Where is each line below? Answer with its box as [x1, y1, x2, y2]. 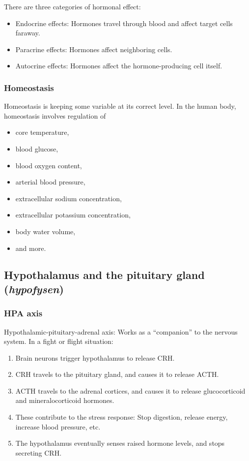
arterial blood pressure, [15, 177, 85, 187]
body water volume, [15, 226, 76, 236]
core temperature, [15, 127, 69, 137]
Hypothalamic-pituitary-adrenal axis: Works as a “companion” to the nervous [4, 326, 238, 337]
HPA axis [4, 307, 43, 319]
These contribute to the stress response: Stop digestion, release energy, [15, 412, 228, 422]
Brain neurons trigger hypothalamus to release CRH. [15, 352, 175, 363]
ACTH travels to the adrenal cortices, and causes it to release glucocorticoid [15, 385, 246, 396]
